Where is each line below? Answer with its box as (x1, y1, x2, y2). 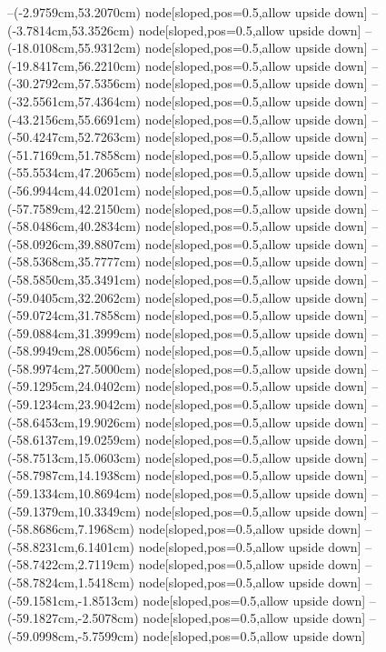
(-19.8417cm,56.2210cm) (7, 55, 141, 75)
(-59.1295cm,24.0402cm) (7, 376, 141, 396)
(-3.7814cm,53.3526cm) (7, 20, 134, 39)
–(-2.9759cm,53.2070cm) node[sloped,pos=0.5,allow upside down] (7, 3, 368, 21)
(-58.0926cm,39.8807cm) (7, 234, 141, 253)
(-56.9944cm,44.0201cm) (7, 180, 141, 199)
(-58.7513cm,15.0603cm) (7, 447, 141, 466)
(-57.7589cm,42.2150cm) (7, 198, 141, 217)
